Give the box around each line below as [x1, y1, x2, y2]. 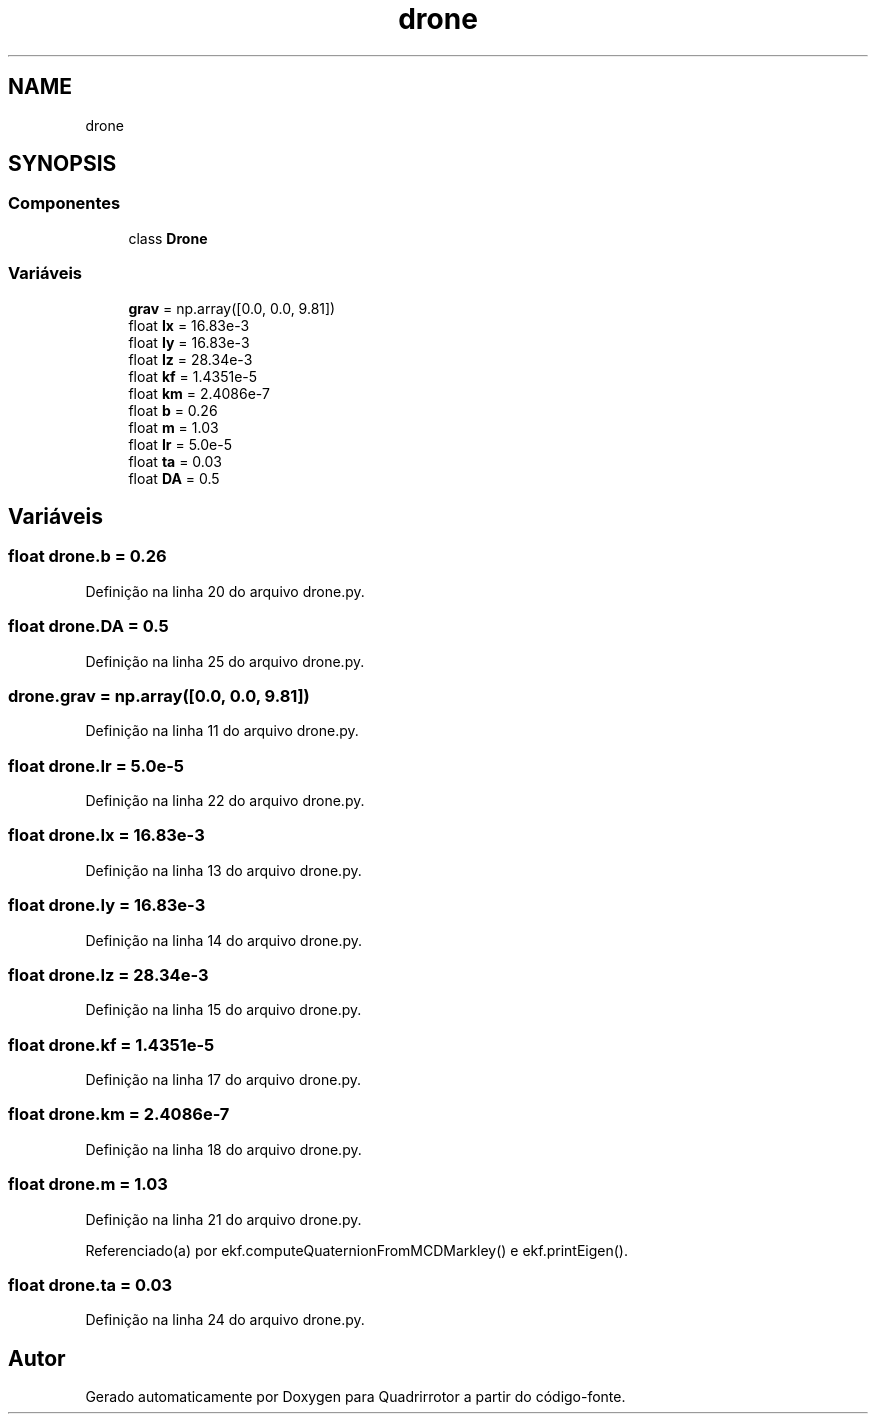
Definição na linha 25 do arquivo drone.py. [85, 652, 365, 670]
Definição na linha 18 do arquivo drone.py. [85, 1140, 362, 1158]
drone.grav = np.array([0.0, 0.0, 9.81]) [8, 685, 310, 706]
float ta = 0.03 [128, 452, 222, 470]
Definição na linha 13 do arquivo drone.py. [85, 861, 362, 879]
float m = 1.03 [128, 418, 219, 436]
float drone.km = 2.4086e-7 [8, 1104, 230, 1125]
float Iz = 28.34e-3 [128, 350, 253, 368]
